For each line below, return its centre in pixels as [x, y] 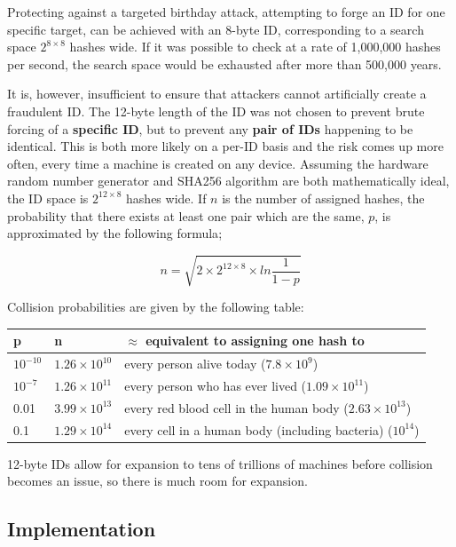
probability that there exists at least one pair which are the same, [186, 215]
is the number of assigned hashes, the [323, 198]
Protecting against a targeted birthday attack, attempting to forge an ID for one [226, 12]
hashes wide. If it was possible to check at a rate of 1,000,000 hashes [255, 47]
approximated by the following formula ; [115, 233]
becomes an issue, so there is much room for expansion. [157, 481]
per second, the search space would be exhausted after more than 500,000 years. [224, 63]
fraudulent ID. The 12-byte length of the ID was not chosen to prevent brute [216, 111]
